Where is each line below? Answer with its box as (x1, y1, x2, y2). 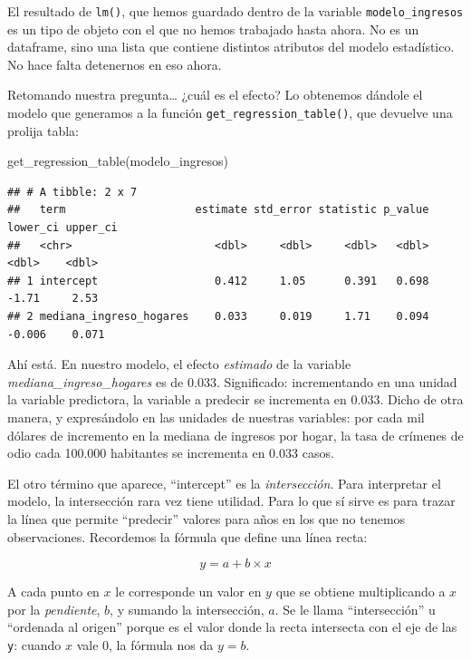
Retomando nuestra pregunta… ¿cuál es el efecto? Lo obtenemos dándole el (7, 85, 423, 104)
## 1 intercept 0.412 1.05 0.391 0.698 (7, 274, 429, 287)
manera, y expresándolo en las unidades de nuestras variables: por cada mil (7, 408, 425, 426)
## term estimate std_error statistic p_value (7, 203, 429, 217)
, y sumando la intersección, (110, 599, 264, 618)
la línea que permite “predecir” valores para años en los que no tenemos (7, 509, 406, 528)
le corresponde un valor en (115, 582, 262, 601)
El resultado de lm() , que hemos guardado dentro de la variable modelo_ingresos (7, 2, 464, 20)
